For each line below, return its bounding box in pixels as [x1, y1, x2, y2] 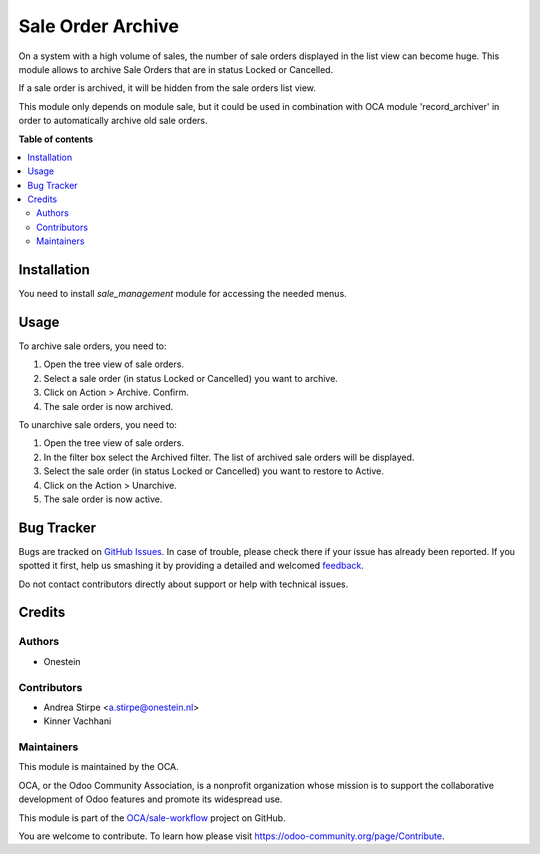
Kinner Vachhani [43, 715, 112, 727]
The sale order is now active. [43, 493, 163, 505]
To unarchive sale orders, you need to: [18, 419, 177, 430]
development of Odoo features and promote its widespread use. [18, 793, 283, 805]
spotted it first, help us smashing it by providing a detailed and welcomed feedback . [18, 560, 365, 572]
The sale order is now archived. [43, 400, 174, 412]
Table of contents [18, 133, 94, 145]
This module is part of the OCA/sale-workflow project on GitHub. [18, 811, 286, 824]
